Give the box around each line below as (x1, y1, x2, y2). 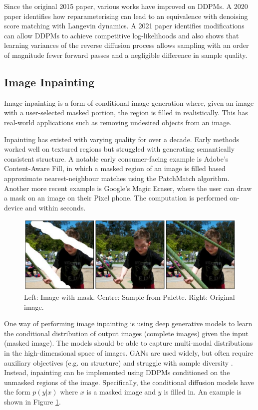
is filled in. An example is (164, 387, 242, 397)
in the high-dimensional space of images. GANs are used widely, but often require (4, 348, 254, 358)
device (4, 202, 23, 212)
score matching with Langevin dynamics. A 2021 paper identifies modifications (4, 20, 245, 31)
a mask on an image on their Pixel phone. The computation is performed (4, 193, 228, 203)
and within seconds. (25, 202, 86, 212)
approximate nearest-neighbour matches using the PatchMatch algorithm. (4, 173, 230, 183)
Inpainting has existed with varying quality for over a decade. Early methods (4, 134, 240, 144)
